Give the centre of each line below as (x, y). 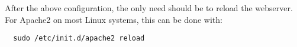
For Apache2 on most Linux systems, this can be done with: (114, 19)
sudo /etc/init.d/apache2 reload (79, 38)
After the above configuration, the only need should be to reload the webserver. (149, 8)
